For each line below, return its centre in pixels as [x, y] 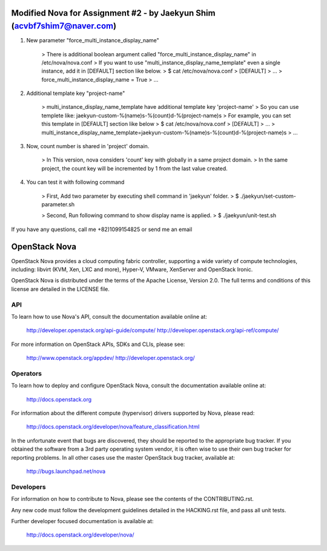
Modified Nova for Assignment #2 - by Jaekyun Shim [113, 13]
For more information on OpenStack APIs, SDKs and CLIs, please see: [98, 344]
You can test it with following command [75, 182]
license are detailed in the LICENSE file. [61, 289]
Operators [27, 373]
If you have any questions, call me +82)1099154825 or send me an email [102, 229]
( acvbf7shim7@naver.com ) [64, 26]
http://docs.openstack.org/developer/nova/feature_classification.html [113, 427]
